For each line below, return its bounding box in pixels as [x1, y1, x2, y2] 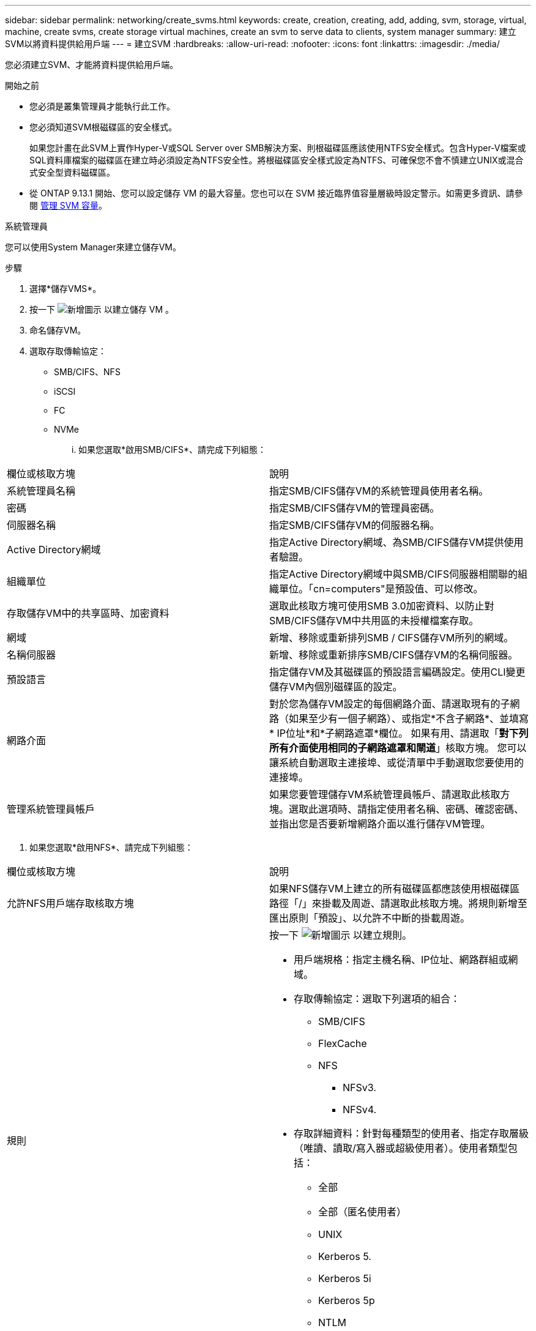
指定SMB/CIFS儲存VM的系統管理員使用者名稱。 [269, 485, 489, 497]
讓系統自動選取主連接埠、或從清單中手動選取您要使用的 [269, 756, 524, 769]
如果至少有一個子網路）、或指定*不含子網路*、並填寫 [289, 712, 529, 725]
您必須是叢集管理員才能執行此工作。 [29, 101, 175, 111]
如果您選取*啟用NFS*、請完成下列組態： [29, 842, 193, 852]
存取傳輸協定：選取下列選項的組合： [294, 993, 461, 1005]
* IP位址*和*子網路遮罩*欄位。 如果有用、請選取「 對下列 [269, 727, 529, 739]
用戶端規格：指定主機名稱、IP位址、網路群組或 [294, 953, 508, 966]
